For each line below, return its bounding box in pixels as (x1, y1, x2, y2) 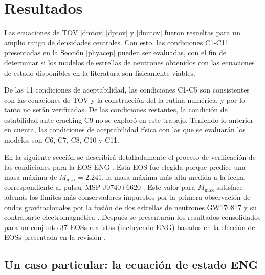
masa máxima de (4, 171, 57, 182)
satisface (216, 181, 243, 192)
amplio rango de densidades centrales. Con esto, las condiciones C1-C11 (4, 37, 229, 48)
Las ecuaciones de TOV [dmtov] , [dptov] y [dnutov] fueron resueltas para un (4, 27, 240, 38)
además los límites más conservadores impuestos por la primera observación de (4, 192, 251, 202)
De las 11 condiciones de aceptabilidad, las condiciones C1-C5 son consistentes (4, 84, 250, 95)
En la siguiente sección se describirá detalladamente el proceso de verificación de (4, 151, 256, 162)
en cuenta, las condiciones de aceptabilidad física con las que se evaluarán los (4, 124, 246, 135)
